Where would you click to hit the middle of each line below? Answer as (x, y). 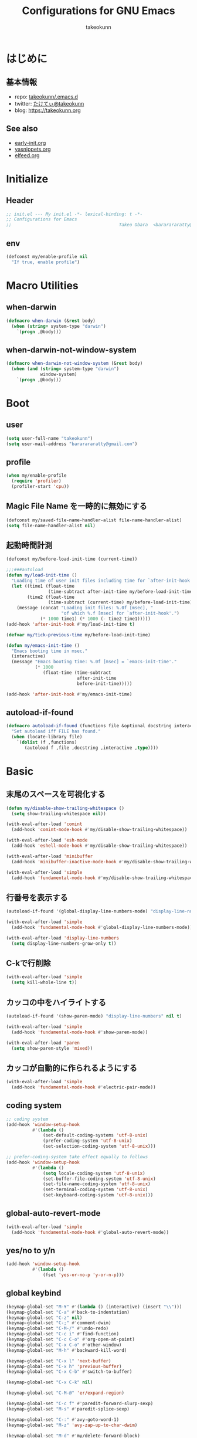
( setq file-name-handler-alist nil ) (51, 525)
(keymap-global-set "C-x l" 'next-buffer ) (59, 1361)
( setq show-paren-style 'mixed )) (52, 1048)
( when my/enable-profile (36, 476)
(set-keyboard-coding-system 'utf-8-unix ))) (98, 1195)
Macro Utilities (43, 285)
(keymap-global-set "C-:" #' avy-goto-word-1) (62, 1420)
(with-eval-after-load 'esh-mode (47, 840)
